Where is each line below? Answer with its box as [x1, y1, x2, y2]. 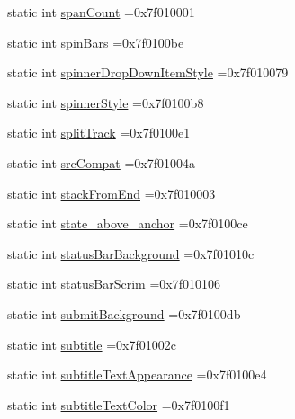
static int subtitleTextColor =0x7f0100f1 [7, 395, 230, 414]
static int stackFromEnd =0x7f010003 [7, 183, 216, 202]
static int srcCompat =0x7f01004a [7, 153, 196, 172]
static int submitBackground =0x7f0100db [7, 304, 241, 323]
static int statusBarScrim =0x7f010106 [7, 274, 220, 293]
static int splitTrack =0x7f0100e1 [7, 123, 191, 142]
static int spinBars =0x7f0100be [7, 32, 184, 51]
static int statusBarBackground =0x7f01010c [7, 244, 255, 263]
